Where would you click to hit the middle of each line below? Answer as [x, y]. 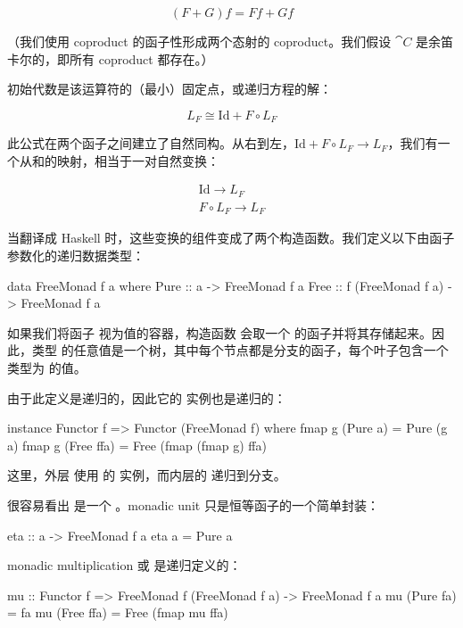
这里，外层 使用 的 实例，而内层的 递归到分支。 [147, 475]
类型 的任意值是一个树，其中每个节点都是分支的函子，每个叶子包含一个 [240, 350]
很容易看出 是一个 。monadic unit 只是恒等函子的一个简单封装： [193, 504]
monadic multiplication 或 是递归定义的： [124, 565]
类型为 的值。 [47, 367]
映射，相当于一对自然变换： [138, 160]
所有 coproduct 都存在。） [141, 58]
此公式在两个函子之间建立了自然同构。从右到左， [151, 143]
